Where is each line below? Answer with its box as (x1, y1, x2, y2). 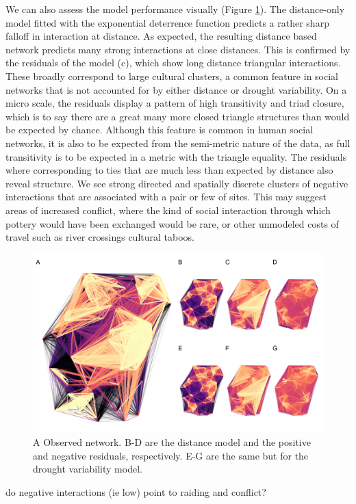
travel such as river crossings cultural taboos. (5, 230, 194, 244)
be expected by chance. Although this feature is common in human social (5, 122, 314, 137)
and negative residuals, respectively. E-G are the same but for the (33, 448, 309, 462)
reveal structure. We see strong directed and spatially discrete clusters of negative (5, 176, 348, 190)
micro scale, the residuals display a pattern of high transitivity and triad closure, (5, 96, 344, 110)
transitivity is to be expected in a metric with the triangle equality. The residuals (5, 149, 347, 163)
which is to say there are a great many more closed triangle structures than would (5, 109, 350, 123)
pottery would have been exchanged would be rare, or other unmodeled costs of (5, 216, 339, 230)
